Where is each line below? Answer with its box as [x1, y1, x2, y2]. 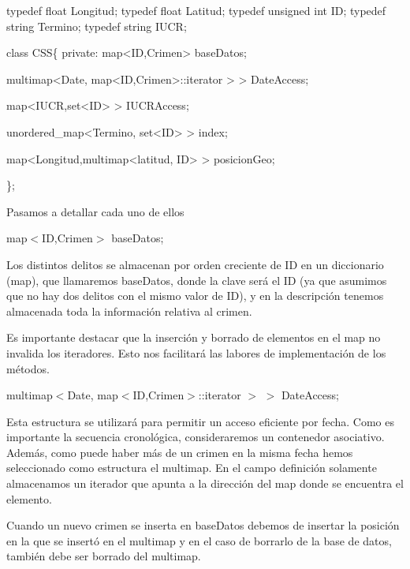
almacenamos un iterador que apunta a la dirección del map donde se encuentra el [6, 475, 404, 492]
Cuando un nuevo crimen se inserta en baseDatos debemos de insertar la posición [6, 517, 400, 533]
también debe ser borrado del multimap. [6, 548, 201, 564]
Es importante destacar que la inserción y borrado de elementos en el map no [6, 329, 381, 346]
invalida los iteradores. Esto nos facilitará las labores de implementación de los [6, 344, 386, 361]
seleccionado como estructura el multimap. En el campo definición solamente [6, 459, 377, 476]
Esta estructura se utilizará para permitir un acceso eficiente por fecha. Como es [6, 413, 394, 429]
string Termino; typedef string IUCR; [6, 17, 187, 34]
